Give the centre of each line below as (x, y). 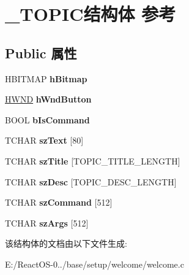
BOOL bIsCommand (47, 119)
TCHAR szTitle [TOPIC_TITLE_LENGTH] (93, 161)
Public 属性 (41, 52)
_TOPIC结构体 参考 (91, 14)
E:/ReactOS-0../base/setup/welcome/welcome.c (94, 264)
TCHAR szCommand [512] (59, 202)
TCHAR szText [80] (44, 140)
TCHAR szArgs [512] (47, 223)
